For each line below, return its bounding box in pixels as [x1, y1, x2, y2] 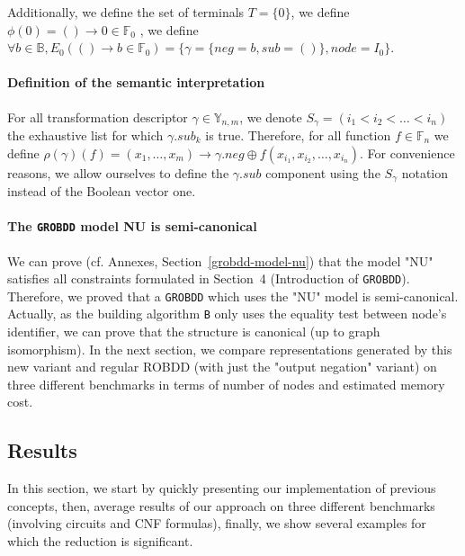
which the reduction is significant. [7, 532, 193, 551]
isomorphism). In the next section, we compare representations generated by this [7, 339, 452, 358]
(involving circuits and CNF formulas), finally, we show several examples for [7, 514, 426, 533]
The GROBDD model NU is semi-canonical [7, 217, 257, 236]
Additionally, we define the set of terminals [7, 3, 245, 21]
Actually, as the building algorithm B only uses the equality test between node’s [7, 304, 447, 323]
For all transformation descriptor [7, 107, 188, 126]
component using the [265, 163, 380, 182]
